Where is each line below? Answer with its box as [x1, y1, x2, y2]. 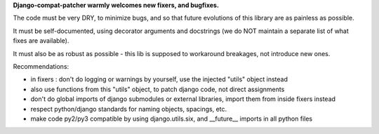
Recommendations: [13, 62, 69, 70]
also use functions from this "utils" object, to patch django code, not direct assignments [30, 85, 285, 93]
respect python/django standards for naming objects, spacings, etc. [30, 105, 227, 113]
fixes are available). [13, 36, 69, 45]
